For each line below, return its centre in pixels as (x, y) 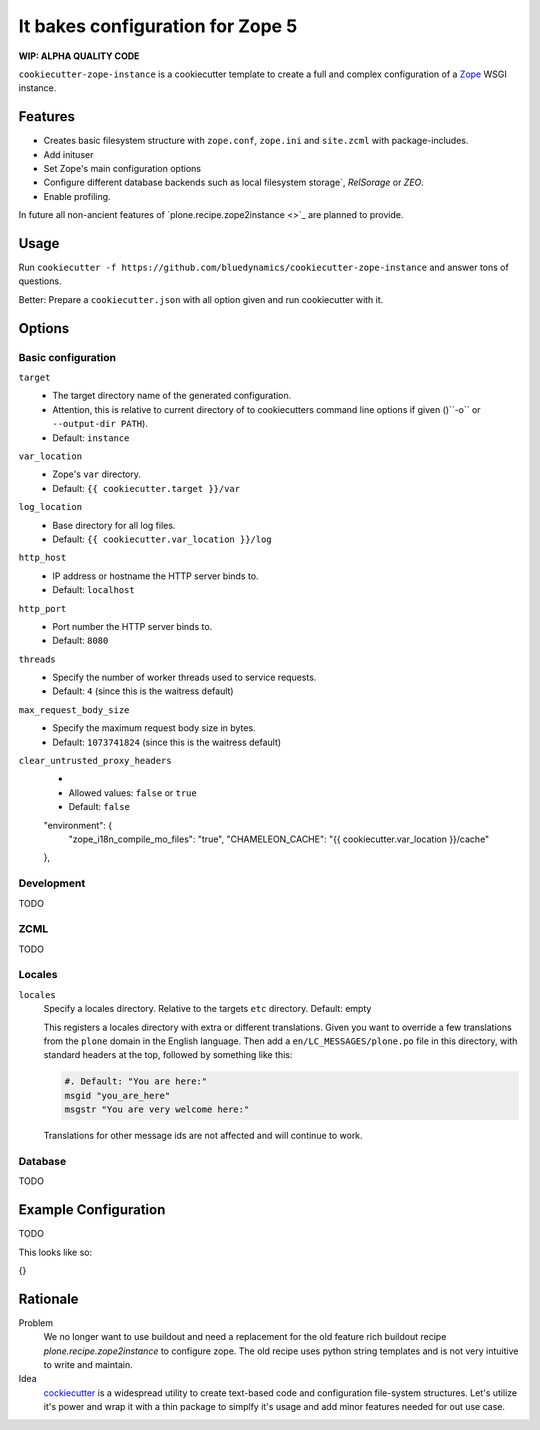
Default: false (99, 807)
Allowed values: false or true (132, 792)
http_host (42, 558)
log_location (50, 507)
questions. (40, 281)
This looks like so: (55, 1252)
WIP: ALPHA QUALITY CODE (79, 56)
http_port (42, 608)
